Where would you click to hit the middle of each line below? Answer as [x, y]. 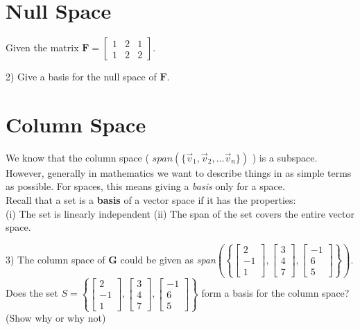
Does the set [32, 293]
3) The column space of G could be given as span [111, 259]
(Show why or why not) [56, 318]
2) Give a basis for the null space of [81, 77]
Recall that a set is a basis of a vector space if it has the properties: [151, 200]
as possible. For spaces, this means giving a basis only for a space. [145, 186]
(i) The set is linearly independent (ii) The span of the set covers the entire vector [180, 213]
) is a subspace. [285, 157]
